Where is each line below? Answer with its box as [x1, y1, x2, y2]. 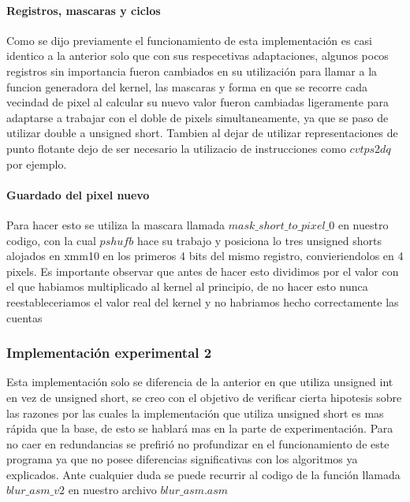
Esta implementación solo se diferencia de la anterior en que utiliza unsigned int [6, 374, 393, 390]
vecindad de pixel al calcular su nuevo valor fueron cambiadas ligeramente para [6, 94, 389, 110]
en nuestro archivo [68, 482, 157, 498]
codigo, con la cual [6, 232, 96, 248]
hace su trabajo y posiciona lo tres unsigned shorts [136, 232, 382, 248]
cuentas [6, 309, 43, 325]
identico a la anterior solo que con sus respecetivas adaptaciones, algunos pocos [6, 47, 389, 64]
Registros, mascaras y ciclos [6, 2, 161, 18]
